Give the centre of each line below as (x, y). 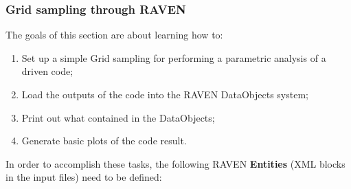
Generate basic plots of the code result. (104, 141)
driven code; (47, 71)
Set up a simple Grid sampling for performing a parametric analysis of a (174, 57)
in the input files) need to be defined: (84, 177)
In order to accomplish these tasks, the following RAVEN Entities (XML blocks (175, 163)
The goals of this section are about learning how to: (114, 35)
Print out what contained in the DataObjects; (118, 117)
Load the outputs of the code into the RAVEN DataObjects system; (165, 94)
